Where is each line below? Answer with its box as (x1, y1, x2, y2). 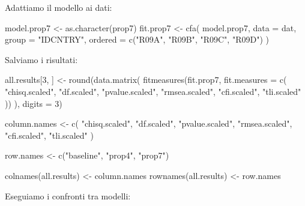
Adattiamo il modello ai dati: (5, 1, 112, 13)
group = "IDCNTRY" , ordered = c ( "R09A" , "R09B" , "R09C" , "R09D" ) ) (5, 33, 269, 46)
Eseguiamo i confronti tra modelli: (5, 189, 131, 202)
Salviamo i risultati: (5, 53, 78, 65)
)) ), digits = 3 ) (5, 97, 62, 109)
